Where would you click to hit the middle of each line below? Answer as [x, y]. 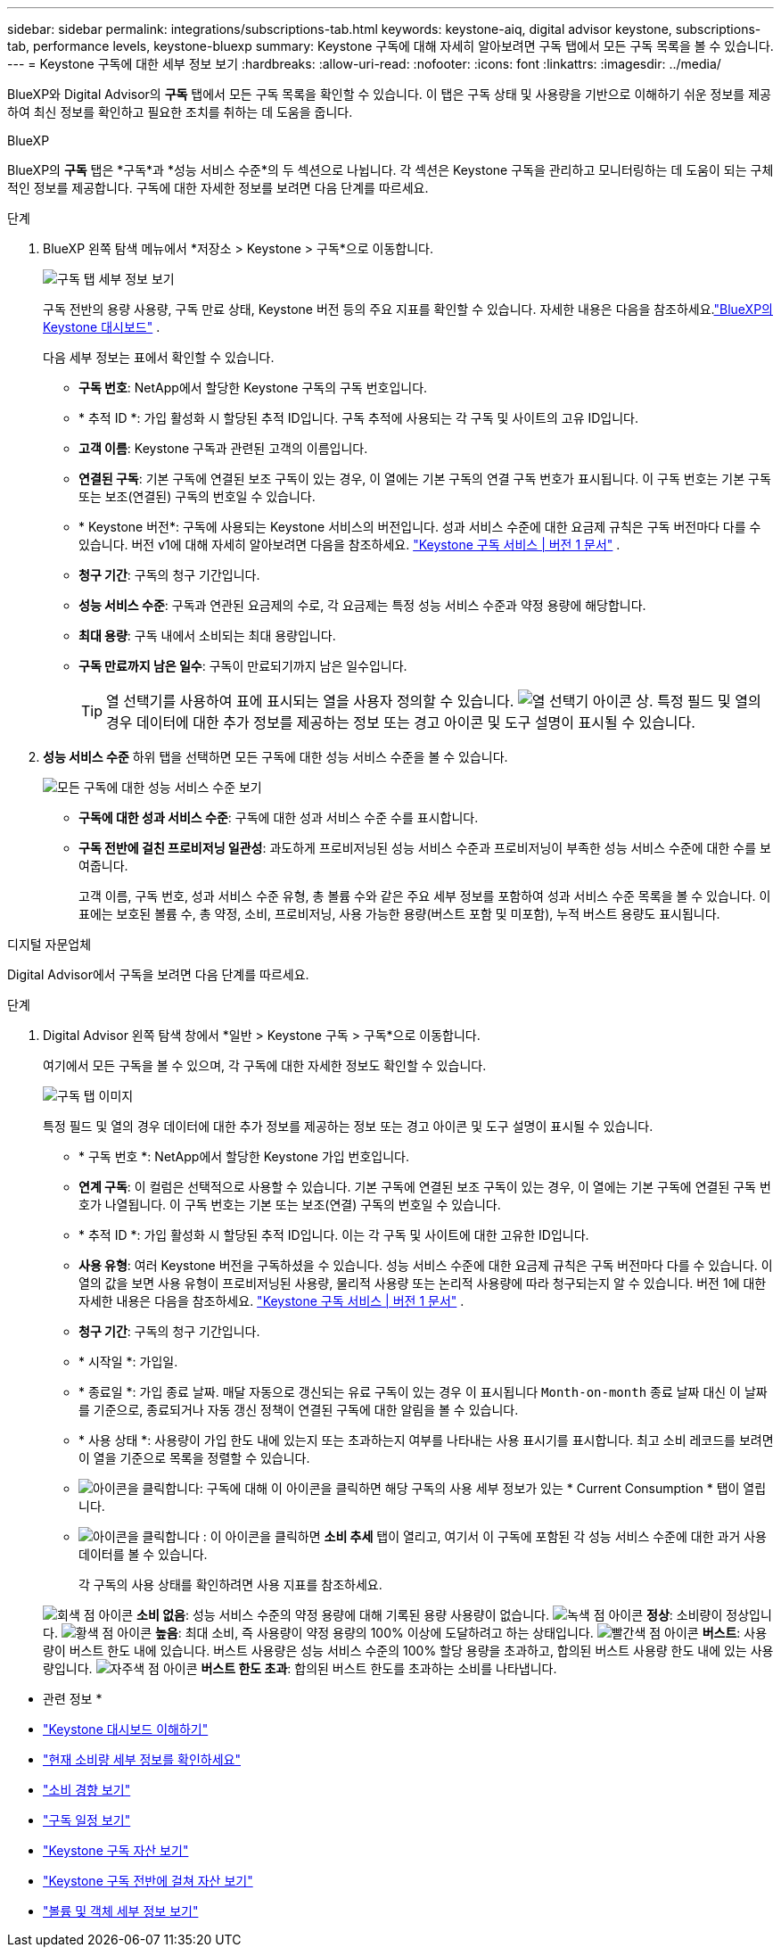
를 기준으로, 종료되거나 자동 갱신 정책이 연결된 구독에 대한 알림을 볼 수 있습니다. [299, 1410]
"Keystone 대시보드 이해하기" [126, 1729]
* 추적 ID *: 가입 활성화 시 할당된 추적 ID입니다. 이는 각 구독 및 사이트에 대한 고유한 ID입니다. [334, 1235]
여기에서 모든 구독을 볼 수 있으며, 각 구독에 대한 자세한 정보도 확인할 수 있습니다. [265, 1065]
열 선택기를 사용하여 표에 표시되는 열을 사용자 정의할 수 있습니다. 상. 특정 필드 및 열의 [434, 701]
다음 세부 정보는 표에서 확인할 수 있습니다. [159, 357]
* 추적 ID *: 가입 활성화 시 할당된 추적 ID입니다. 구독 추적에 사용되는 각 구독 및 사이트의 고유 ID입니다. [359, 418]
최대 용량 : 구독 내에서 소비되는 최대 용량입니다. [207, 636]
